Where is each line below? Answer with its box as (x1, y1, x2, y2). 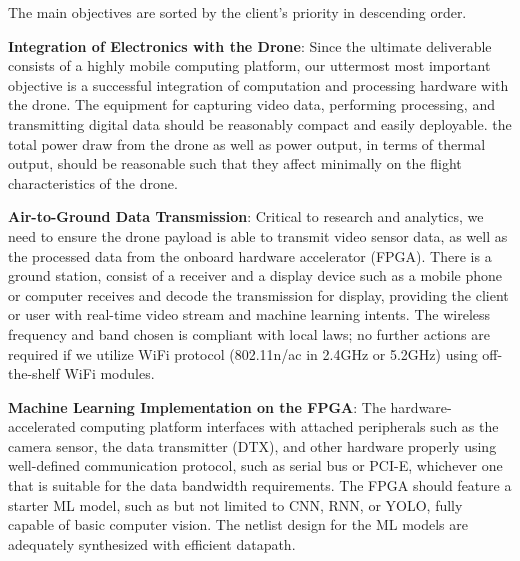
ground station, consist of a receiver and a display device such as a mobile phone (8, 265, 503, 286)
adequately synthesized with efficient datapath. (8, 533, 296, 554)
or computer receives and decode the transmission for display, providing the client (8, 284, 509, 305)
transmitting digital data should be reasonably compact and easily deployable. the (8, 113, 512, 134)
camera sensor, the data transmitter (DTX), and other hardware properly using (8, 435, 497, 456)
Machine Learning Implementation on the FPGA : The (8, 396, 386, 417)
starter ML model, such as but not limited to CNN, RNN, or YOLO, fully (8, 494, 463, 515)
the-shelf (8, 363, 60, 384)
